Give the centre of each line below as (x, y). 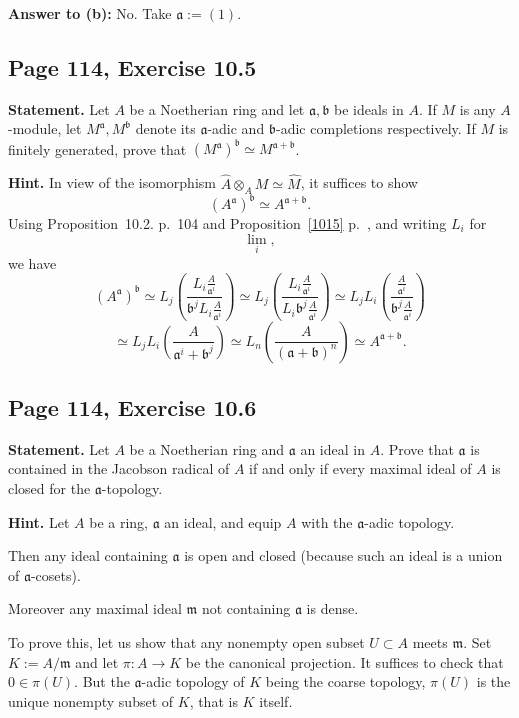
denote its (165, 128)
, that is (213, 700)
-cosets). (55, 574)
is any (477, 108)
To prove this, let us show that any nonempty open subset (186, 641)
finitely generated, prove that (97, 148)
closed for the (49, 488)
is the (493, 681)
